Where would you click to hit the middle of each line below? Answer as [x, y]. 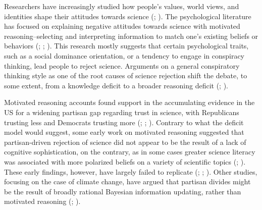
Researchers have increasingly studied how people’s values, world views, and [122, 6]
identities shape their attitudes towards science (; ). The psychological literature [128, 16]
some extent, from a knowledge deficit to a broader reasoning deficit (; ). [116, 85]
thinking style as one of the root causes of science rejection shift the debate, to [126, 75]
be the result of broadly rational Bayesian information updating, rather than [123, 191]
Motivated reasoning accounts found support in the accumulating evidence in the [129, 102]
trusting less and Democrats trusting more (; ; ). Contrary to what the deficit [124, 122]
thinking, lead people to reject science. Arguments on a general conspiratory [122, 65]
